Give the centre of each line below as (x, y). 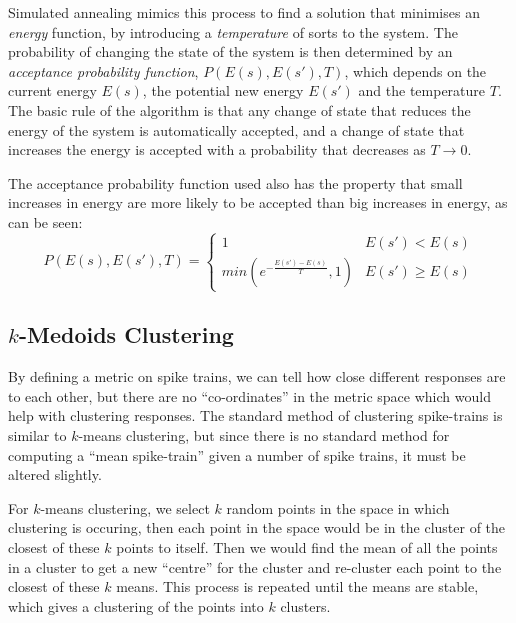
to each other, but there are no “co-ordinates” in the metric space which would (249, 395)
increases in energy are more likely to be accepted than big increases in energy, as (258, 202)
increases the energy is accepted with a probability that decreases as (217, 149)
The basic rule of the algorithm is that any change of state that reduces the (239, 109)
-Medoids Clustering (126, 334)
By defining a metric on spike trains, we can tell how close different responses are (257, 376)
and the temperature (422, 90)
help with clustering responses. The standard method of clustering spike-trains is (255, 415)
